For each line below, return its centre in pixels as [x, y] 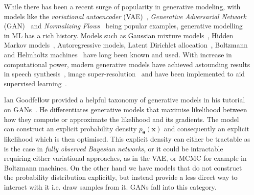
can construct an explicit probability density [70, 129]
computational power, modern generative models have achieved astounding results [127, 64]
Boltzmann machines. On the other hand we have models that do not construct [123, 167]
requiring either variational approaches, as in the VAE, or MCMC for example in [125, 158]
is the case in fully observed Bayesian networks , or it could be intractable [114, 148]
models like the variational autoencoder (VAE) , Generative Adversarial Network [125, 16]
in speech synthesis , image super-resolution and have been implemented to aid [125, 74]
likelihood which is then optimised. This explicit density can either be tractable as [127, 138]
